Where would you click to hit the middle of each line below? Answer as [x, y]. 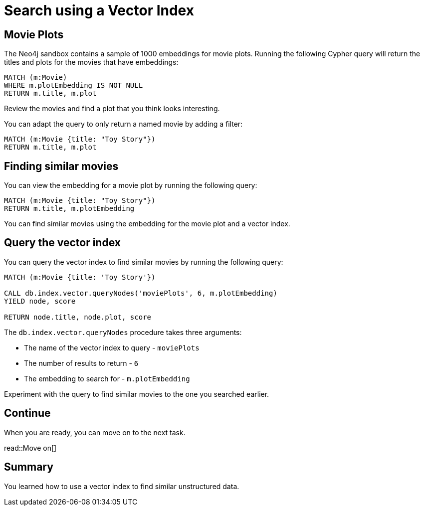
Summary [29, 467]
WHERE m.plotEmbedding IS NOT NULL [74, 85]
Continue [27, 413]
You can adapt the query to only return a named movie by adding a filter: [123, 124]
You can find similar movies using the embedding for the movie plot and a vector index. [147, 224]
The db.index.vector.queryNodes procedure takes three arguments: [123, 332]
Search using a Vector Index [99, 10]
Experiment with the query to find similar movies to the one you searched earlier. [137, 394]
